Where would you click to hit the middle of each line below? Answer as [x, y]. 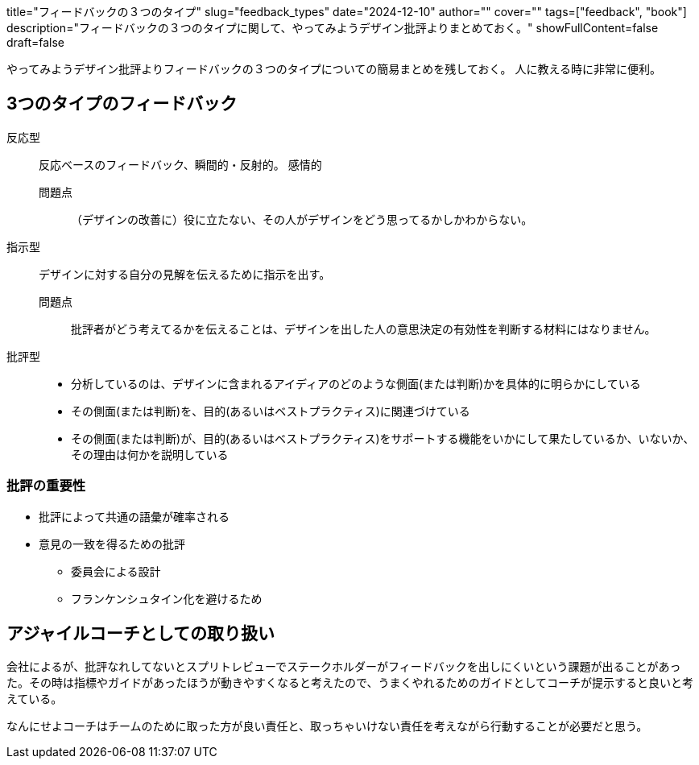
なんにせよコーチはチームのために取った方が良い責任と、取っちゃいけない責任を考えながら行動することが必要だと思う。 [327, 726]
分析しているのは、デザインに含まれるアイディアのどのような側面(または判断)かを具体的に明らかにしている [356, 383]
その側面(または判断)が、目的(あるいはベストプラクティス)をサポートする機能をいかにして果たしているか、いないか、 [383, 438]
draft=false [36, 42]
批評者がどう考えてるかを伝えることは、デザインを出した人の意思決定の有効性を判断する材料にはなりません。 [364, 329]
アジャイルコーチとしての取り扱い [141, 634]
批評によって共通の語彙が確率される [134, 516]
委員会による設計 [116, 571]
